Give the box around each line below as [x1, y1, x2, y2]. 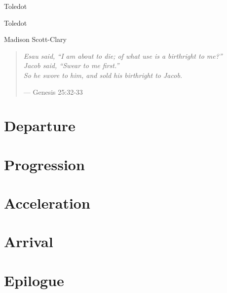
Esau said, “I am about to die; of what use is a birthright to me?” [23, 50, 223, 61]
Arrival [4, 231, 53, 252]
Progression [4, 154, 85, 174]
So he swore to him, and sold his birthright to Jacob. [23, 70, 183, 80]
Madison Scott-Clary [4, 34, 67, 44]
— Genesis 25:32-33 [23, 86, 83, 97]
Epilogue [4, 270, 64, 290]
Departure [4, 115, 76, 136]
